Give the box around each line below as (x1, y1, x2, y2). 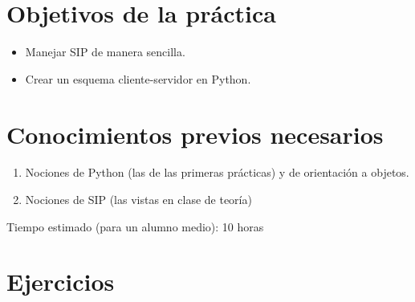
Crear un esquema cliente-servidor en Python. (25, 70, 251, 87)
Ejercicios (6, 265, 115, 298)
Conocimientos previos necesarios (6, 117, 384, 150)
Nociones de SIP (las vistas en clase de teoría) (25, 191, 252, 208)
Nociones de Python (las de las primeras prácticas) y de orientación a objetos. (25, 164, 409, 181)
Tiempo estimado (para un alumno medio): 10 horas (6, 218, 264, 235)
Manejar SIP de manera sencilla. (25, 43, 185, 60)
